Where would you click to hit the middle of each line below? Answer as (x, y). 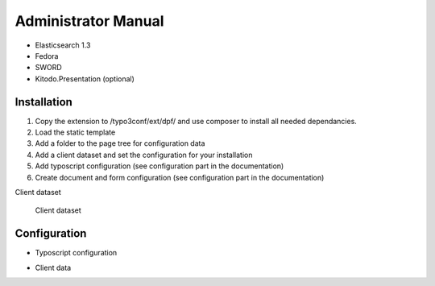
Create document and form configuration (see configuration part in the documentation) (180, 177)
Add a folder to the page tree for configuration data (120, 143)
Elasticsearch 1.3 (63, 45)
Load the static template (75, 132)
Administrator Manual (89, 21)
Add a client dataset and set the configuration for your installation (144, 155)
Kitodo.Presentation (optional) (85, 79)
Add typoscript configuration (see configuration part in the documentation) (159, 166)
